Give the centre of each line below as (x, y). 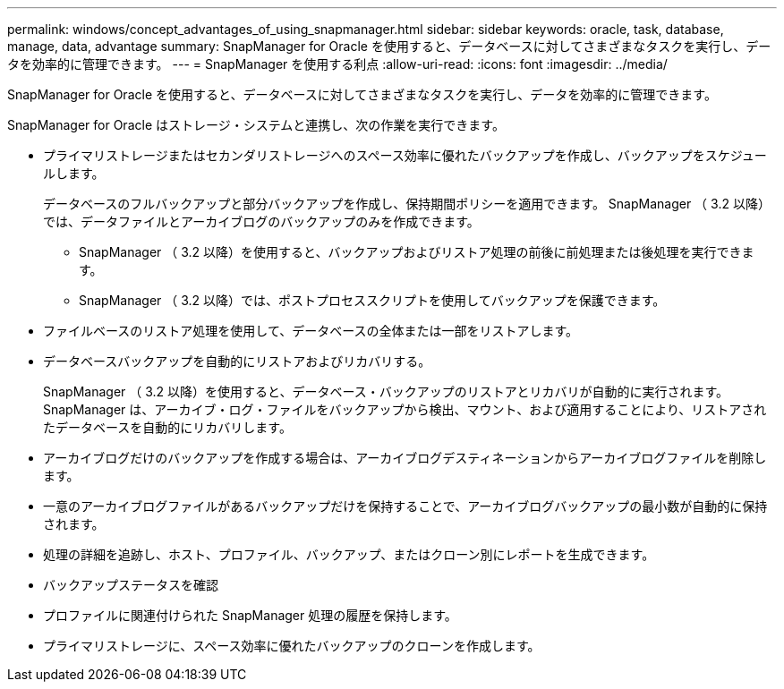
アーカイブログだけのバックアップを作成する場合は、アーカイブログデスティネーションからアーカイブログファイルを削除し (405, 458)
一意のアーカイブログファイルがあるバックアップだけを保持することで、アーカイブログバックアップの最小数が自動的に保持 (405, 506)
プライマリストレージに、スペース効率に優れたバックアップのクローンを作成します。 (292, 646)
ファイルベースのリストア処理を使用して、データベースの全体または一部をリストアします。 (311, 331)
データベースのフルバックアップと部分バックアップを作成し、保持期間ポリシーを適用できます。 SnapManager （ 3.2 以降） (407, 204)
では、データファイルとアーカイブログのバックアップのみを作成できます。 (261, 221)
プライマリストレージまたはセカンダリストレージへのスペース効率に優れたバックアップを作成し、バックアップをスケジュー (405, 155)
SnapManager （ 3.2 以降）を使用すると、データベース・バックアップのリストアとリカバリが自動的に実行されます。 (386, 391)
